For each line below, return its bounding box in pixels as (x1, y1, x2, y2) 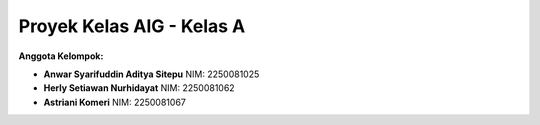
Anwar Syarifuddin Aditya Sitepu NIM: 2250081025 (43, 68, 260, 80)
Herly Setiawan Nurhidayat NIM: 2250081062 (43, 82, 235, 94)
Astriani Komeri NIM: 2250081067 (43, 96, 187, 108)
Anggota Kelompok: (18, 50, 104, 62)
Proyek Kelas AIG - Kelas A (18, 15, 246, 37)
